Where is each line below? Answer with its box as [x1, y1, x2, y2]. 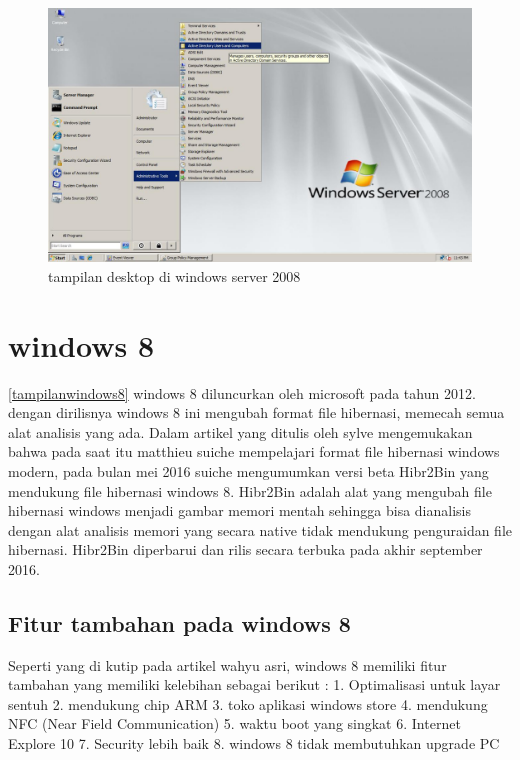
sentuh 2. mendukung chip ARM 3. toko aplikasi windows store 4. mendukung [8, 693, 488, 714]
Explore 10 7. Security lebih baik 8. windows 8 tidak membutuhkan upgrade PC [8, 733, 500, 754]
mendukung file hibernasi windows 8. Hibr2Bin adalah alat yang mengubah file [8, 480, 492, 501]
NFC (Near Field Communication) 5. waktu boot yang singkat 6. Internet [8, 713, 461, 734]
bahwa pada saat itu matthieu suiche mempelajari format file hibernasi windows [8, 441, 500, 462]
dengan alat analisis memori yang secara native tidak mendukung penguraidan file [8, 519, 512, 540]
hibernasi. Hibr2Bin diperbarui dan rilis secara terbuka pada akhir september [8, 539, 483, 560]
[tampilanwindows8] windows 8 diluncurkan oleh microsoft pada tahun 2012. [8, 382, 476, 403]
